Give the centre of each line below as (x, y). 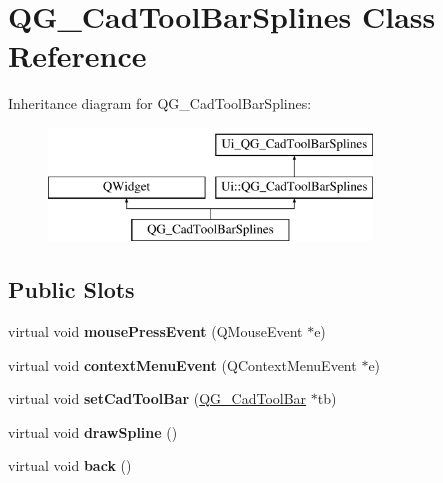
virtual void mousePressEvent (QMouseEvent (155, 331)
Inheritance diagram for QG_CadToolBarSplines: (160, 103)
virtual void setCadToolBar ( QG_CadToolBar (157, 398)
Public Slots (71, 289)
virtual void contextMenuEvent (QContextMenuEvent (182, 364)
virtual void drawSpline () (93, 431)
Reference (77, 55)
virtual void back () (70, 465)
